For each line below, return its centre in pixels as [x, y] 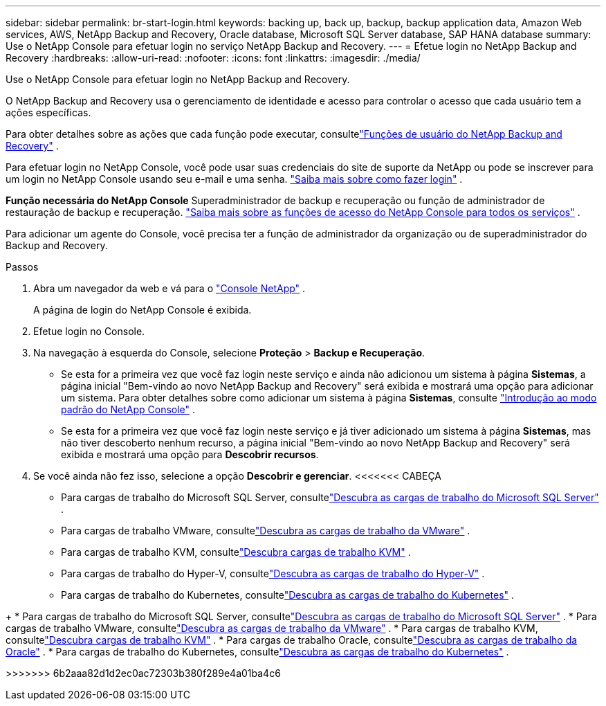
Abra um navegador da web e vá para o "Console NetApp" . [169, 288]
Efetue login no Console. [89, 331]
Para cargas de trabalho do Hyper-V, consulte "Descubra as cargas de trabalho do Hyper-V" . [273, 573]
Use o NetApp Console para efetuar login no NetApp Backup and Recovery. [178, 79]
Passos [22, 267]
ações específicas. [48, 112]
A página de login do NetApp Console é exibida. [143, 310]
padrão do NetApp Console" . [128, 409]
